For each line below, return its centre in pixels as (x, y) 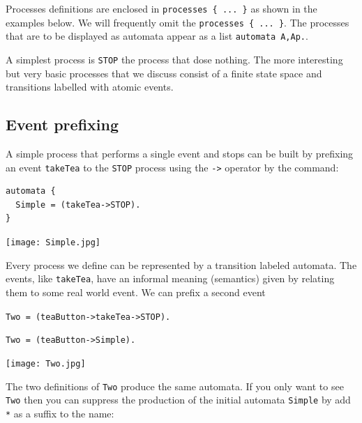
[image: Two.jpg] (46, 363)
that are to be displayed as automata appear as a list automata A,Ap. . (157, 36)
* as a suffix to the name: (60, 413)
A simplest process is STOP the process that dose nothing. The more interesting (174, 59)
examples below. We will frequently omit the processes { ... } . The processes (178, 22)
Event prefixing (62, 124)
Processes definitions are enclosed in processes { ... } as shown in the (161, 8)
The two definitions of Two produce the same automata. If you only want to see (175, 386)
